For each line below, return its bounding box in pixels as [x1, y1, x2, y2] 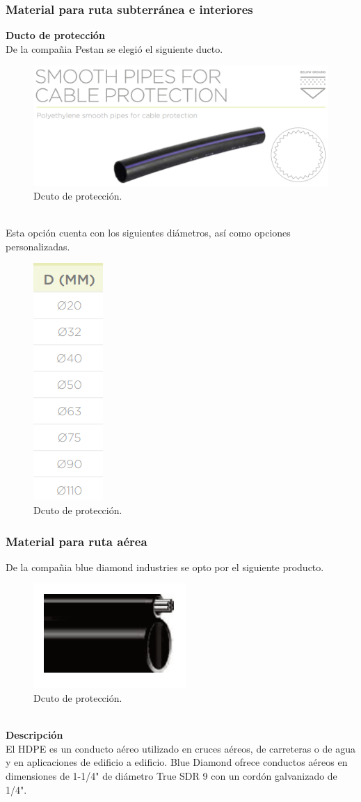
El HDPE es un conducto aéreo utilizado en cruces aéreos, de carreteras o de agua [6, 741, 355, 755]
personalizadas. [6, 239, 70, 253]
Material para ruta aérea [6, 532, 147, 550]
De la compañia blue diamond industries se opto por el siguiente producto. [6, 559, 324, 574]
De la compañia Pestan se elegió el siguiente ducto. [6, 41, 223, 56]
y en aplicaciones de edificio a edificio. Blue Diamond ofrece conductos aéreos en [6, 755, 348, 769]
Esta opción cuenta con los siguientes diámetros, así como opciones [6, 225, 291, 240]
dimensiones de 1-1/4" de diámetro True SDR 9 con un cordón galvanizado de [6, 769, 337, 783]
